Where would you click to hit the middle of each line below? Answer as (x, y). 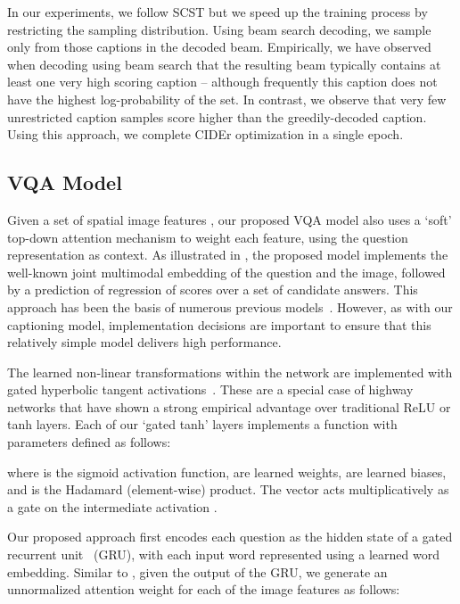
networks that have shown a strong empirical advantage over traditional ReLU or (229, 406)
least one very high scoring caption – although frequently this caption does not (222, 82)
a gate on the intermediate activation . (112, 506)
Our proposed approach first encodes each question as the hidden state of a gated (230, 537)
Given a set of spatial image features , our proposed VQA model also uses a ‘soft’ (230, 219)
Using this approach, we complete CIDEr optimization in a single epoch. (205, 134)
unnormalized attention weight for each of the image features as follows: (204, 589)
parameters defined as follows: (89, 442)
